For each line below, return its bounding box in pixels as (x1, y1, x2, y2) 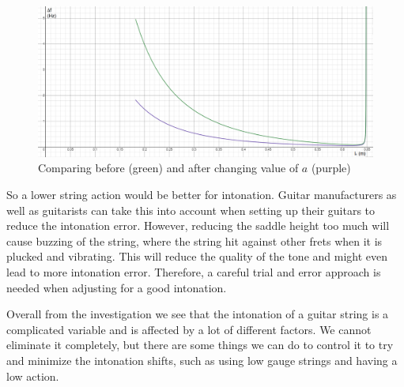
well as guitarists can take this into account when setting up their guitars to (6, 201, 376, 218)
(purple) (311, 160, 351, 176)
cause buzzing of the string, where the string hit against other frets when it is (6, 232, 383, 249)
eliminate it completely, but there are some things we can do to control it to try (6, 336, 394, 353)
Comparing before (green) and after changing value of (38, 160, 299, 176)
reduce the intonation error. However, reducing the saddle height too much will (6, 217, 390, 234)
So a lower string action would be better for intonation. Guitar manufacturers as (6, 186, 397, 203)
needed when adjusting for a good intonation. (6, 279, 227, 295)
